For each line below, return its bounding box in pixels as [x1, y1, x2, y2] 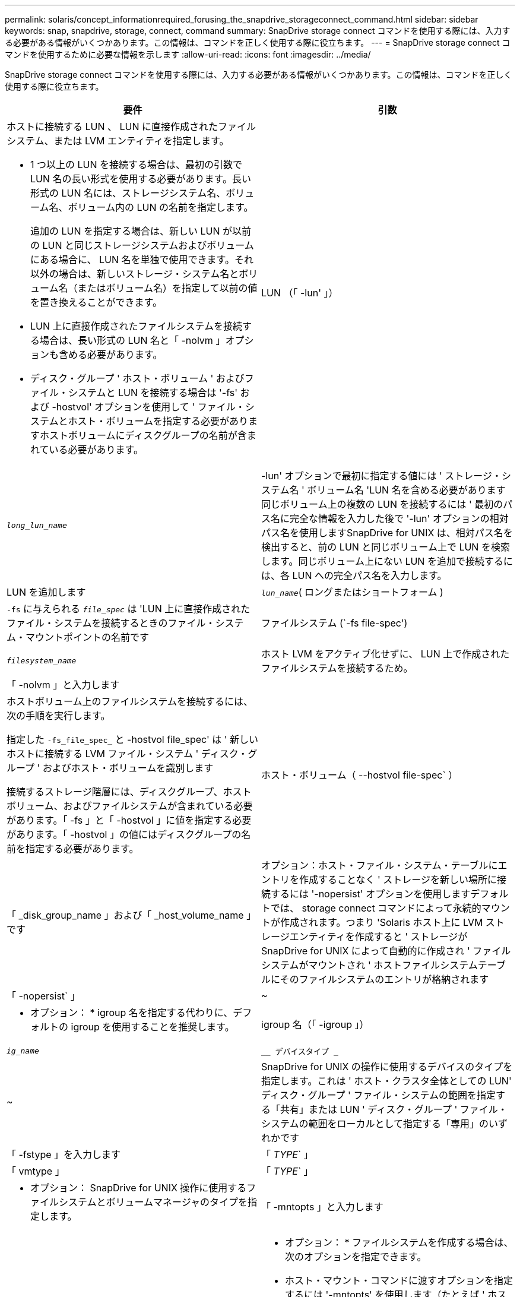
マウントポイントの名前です [26, 631, 150, 643]
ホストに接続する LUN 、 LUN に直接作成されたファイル [7, 121, 256, 132]
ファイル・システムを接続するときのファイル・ [7, 617, 215, 629]
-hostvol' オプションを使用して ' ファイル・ [52, 401, 245, 413]
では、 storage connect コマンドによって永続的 [271, 902, 481, 914]
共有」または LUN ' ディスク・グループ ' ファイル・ [280, 1103, 508, 1115]
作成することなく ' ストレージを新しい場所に [299, 874, 497, 885]
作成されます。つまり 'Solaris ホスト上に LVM [280, 916, 483, 928]
